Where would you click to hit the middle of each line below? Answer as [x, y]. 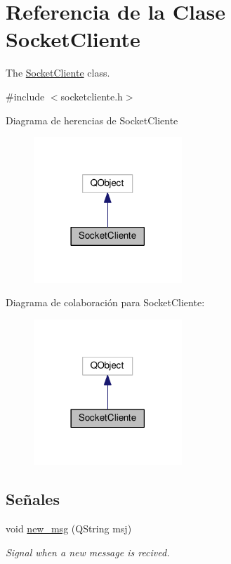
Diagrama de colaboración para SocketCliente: [105, 302]
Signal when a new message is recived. [88, 552]
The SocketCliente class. [58, 73]
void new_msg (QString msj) [69, 528]
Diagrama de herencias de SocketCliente [92, 120]
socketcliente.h [92, 96]
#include [25, 96]
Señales [33, 499]
